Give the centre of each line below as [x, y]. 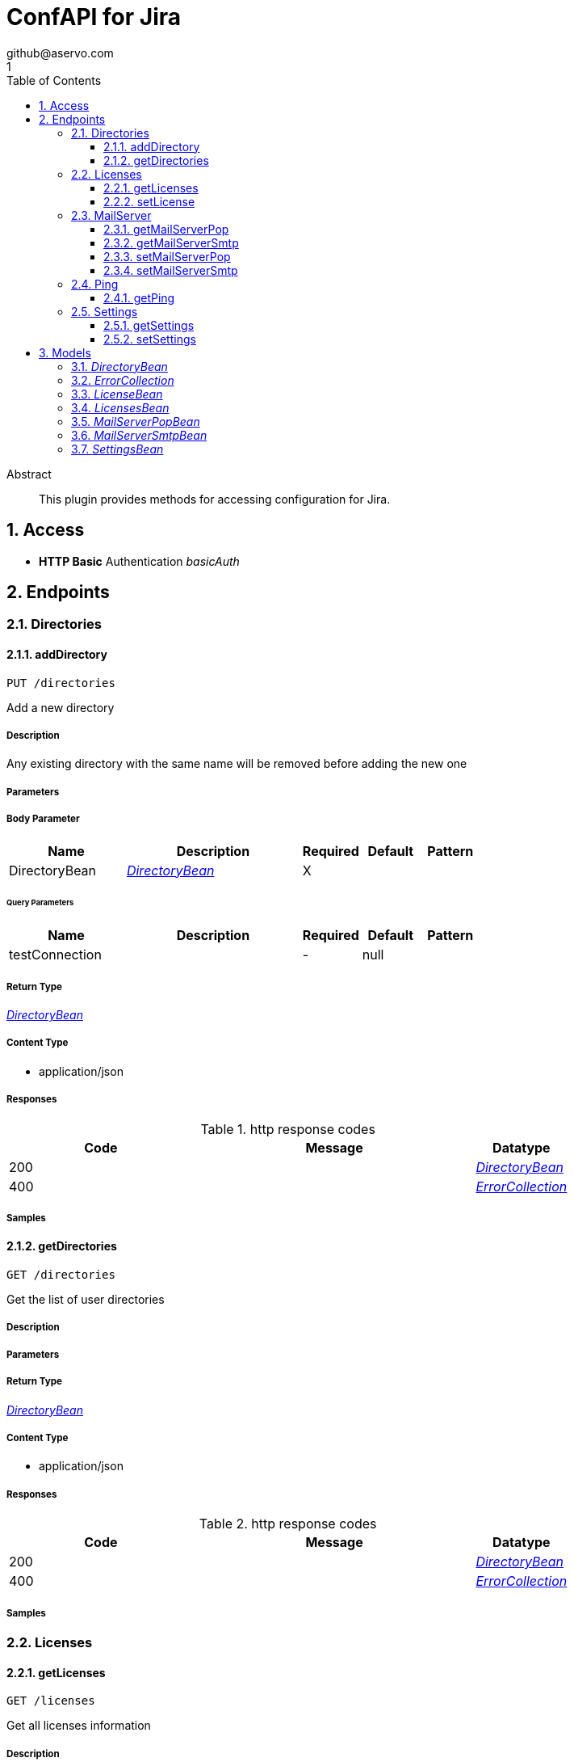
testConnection [55, 955]
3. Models [65, 352]
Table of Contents [54, 80]
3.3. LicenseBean [117, 394]
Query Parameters [40, 903]
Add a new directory [61, 707]
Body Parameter [43, 819]
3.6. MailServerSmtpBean [139, 435]
